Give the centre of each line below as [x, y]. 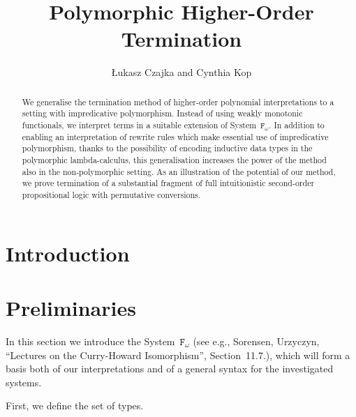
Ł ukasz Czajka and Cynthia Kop [181, 72]
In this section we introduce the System [90, 341]
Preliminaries [71, 307]
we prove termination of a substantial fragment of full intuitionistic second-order [168, 183]
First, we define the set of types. [75, 405]
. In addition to [297, 125]
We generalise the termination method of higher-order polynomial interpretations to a [178, 101]
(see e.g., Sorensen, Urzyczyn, [256, 341]
